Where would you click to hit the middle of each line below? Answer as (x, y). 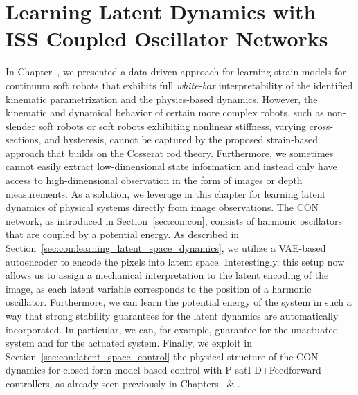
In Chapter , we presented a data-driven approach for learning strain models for (176, 72)
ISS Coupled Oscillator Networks (167, 38)
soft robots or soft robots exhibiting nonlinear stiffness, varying (172, 126)
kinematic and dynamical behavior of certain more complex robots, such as (165, 112)
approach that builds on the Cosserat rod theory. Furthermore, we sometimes (170, 153)
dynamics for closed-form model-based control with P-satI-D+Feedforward (163, 370)
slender (20, 126)
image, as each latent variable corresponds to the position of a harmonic (159, 288)
